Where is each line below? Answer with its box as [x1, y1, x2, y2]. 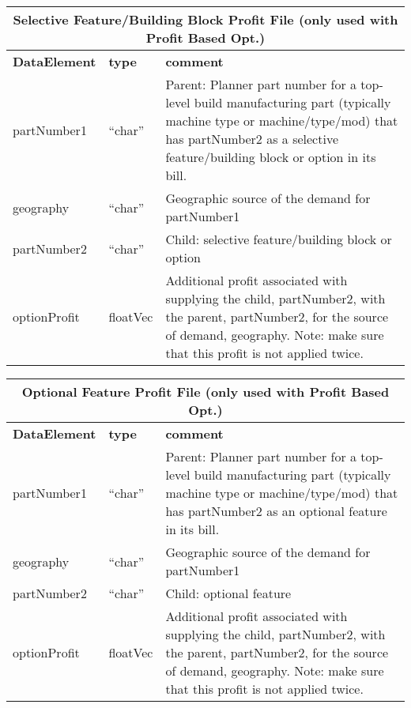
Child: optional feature [165, 584, 292, 602]
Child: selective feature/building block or [165, 230, 392, 248]
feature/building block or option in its [165, 148, 376, 166]
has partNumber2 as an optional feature [165, 502, 387, 520]
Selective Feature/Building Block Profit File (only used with [13, 10, 398, 28]
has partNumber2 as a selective [165, 130, 338, 148]
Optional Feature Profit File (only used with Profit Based [21, 382, 390, 401]
